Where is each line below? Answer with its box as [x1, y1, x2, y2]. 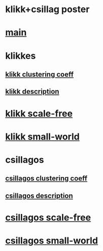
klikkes [5, 50, 36, 61]
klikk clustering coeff [5, 70, 74, 79]
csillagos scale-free [5, 211, 91, 223]
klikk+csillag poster [5, 4, 90, 15]
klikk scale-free [5, 107, 73, 119]
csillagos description [5, 191, 74, 200]
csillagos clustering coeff [5, 174, 88, 183]
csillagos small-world [5, 235, 98, 246]
